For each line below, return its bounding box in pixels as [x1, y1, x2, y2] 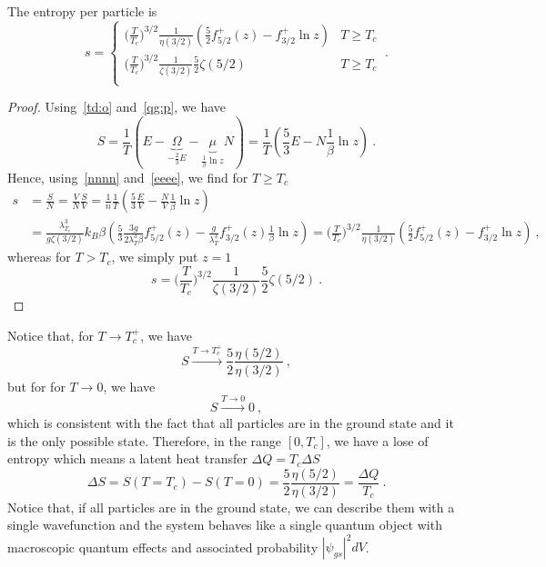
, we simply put [111, 247, 198, 266]
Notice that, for [7, 325, 94, 344]
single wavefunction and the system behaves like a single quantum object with [7, 515, 442, 534]
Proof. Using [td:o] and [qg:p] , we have [7, 97, 227, 116]
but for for [7, 376, 66, 395]
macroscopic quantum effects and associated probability [7, 537, 318, 556]
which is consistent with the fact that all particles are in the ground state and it [7, 413, 454, 432]
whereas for [7, 247, 71, 266]
